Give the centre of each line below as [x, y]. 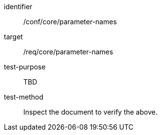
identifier [18, 7]
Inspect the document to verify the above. [90, 112]
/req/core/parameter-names [68, 52]
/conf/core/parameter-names [70, 22]
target [13, 37]
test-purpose [25, 67]
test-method [24, 97]
